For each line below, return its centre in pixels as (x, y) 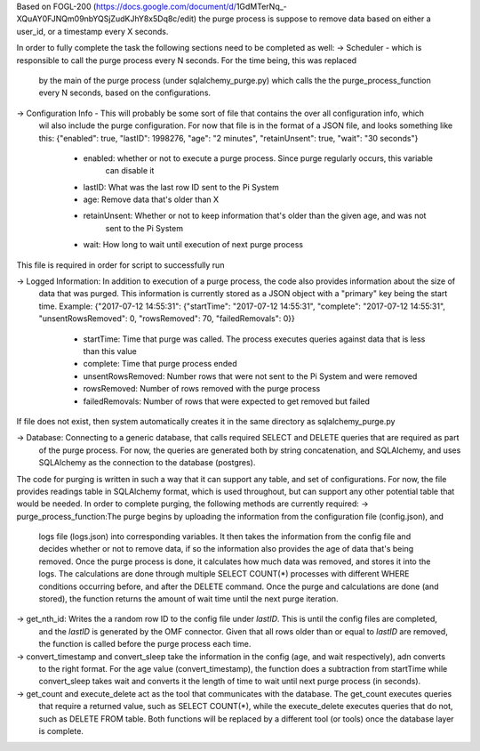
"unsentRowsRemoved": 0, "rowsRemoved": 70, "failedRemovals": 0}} (167, 319)
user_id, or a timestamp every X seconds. (92, 31)
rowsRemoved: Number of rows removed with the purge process (202, 389)
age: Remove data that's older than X (151, 199)
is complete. (61, 731)
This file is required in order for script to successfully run (120, 265)
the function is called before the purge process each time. (145, 644)
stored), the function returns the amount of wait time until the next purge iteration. (188, 599)
